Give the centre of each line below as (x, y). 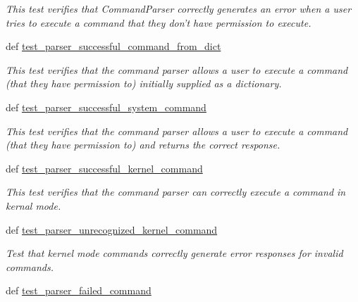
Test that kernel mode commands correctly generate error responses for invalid (174, 253)
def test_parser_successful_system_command (106, 107)
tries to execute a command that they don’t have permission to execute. (159, 22)
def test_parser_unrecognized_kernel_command (112, 229)
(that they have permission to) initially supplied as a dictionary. (144, 83)
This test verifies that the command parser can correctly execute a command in (176, 192)
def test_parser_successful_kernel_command (104, 168)
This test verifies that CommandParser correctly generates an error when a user (179, 8)
